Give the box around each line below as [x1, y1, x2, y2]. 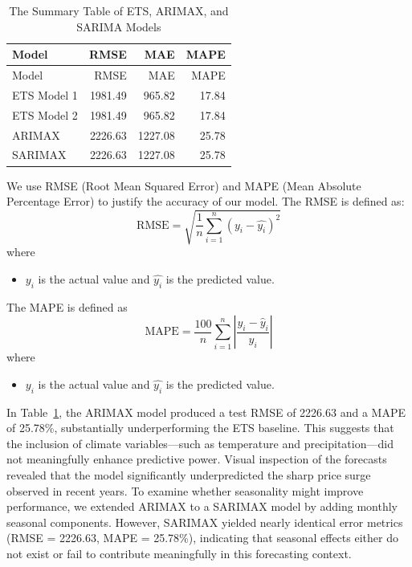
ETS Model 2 [12, 106, 78, 123]
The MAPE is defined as [6, 298, 128, 315]
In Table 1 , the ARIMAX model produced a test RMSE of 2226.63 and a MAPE [6, 403, 406, 420]
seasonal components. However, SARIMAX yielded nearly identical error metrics [6, 513, 403, 530]
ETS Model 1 [12, 86, 78, 103]
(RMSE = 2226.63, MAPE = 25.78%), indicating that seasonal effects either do [6, 529, 398, 546]
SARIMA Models [76, 18, 161, 35]
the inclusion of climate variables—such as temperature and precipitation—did [6, 434, 394, 451]
